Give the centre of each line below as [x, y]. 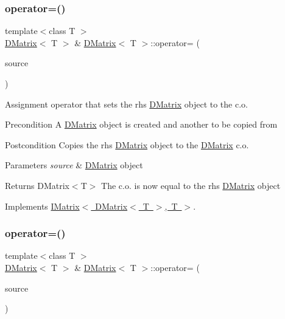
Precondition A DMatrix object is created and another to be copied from [141, 124]
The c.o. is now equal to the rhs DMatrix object [191, 185]
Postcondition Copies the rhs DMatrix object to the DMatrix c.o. [127, 144]
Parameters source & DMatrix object [74, 165]
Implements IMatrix [42, 206]
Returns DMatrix [37, 185]
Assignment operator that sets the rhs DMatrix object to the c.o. [126, 104]
